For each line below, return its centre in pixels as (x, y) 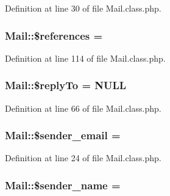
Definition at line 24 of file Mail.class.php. (83, 158)
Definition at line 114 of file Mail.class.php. (85, 58)
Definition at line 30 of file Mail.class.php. (83, 8)
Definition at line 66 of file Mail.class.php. (83, 108)
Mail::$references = (54, 35)
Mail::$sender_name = (63, 185)
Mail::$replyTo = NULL (66, 85)
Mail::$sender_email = (63, 135)
